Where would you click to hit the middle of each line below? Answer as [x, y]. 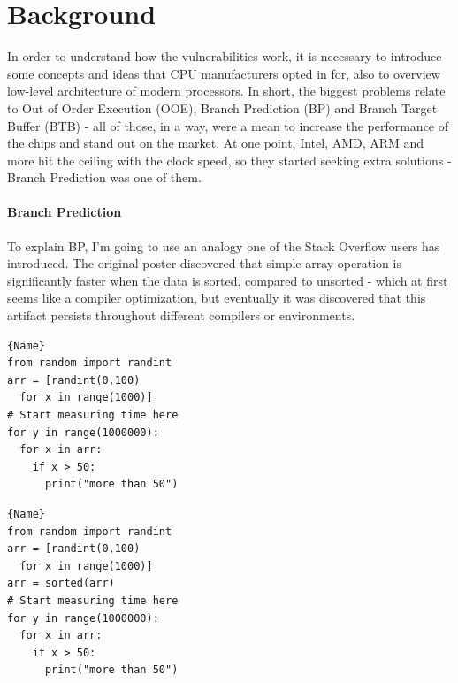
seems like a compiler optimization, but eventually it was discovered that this [217, 298]
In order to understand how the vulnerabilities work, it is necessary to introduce [225, 56]
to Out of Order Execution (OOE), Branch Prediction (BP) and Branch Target [222, 107]
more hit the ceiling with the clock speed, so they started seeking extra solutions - [229, 160]
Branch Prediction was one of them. [104, 177]
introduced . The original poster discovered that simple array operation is [204, 263]
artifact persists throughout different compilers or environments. [181, 315]
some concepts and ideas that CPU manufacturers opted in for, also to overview [224, 73]
